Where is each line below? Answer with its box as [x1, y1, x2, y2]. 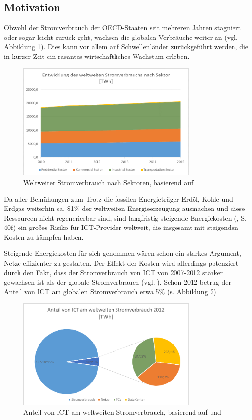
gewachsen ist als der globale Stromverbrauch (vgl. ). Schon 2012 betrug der [4, 277, 231, 287]
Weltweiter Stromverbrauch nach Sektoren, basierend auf [23, 177, 194, 187]
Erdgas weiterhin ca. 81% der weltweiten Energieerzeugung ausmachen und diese [4, 203, 245, 213]
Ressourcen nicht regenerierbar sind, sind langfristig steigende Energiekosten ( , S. [4, 212, 247, 223]
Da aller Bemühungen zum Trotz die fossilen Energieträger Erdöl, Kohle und [4, 193, 233, 204]
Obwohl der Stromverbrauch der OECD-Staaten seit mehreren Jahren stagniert [4, 22, 241, 33]
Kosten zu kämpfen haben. [4, 231, 84, 242]
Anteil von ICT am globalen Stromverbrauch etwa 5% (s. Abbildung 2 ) [4, 286, 216, 296]
